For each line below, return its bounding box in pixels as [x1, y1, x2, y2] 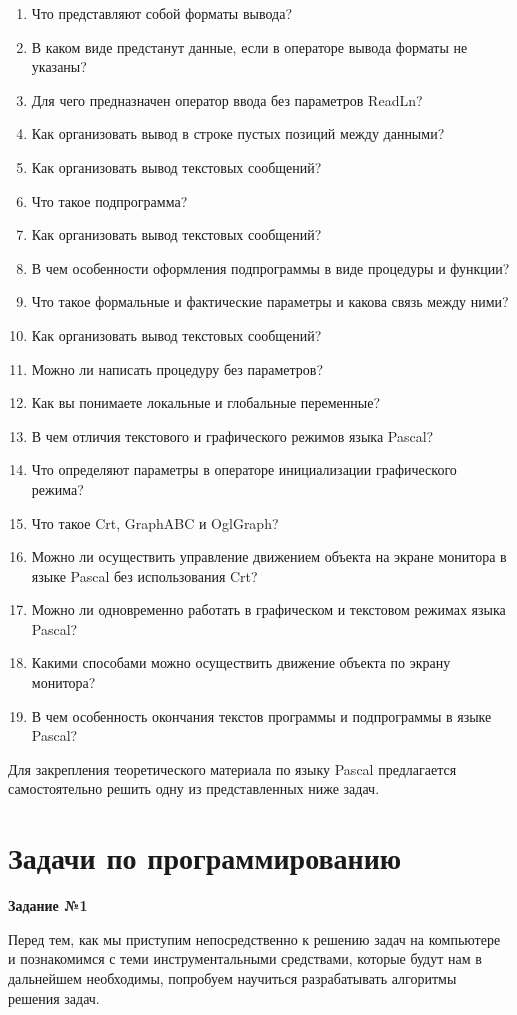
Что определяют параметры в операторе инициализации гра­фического [31, 459, 457, 480]
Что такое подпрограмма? [31, 190, 188, 211]
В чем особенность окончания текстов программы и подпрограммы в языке [31, 705, 492, 726]
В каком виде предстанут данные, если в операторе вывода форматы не [31, 36, 468, 57]
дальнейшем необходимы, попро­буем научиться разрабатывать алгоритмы [8, 967, 457, 988]
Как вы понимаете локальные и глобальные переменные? [31, 392, 381, 413]
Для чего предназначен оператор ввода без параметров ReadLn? [31, 89, 423, 110]
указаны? [31, 56, 87, 77]
